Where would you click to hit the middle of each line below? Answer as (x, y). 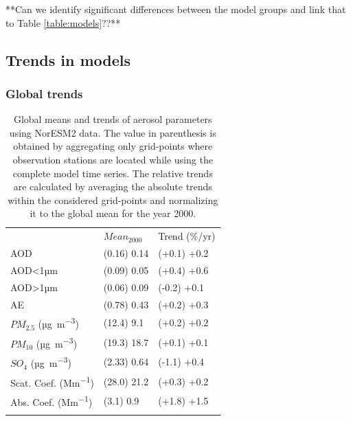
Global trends (44, 93)
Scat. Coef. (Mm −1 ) (52, 381)
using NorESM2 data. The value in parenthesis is (113, 132)
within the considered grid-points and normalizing (113, 200)
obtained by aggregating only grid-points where (113, 146)
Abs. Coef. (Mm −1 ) (52, 401)
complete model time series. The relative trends (113, 173)
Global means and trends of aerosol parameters (113, 119)
